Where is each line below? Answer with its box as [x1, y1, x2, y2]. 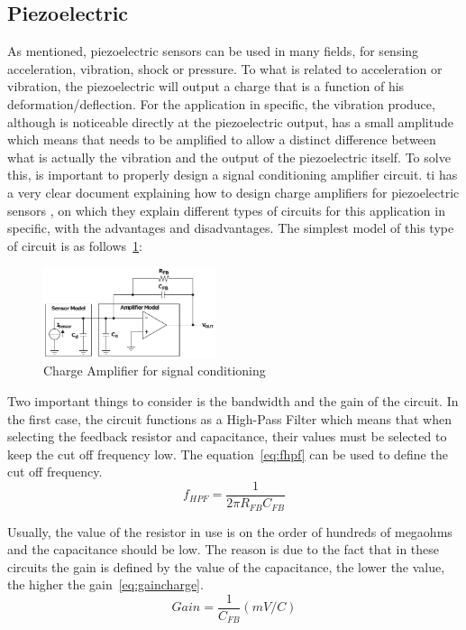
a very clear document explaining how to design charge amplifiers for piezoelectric [7, 182, 460, 201]
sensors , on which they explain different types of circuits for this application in [7, 200, 445, 219]
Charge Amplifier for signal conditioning [43, 361, 266, 380]
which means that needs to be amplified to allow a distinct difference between [7, 130, 436, 149]
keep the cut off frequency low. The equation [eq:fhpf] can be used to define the [7, 444, 448, 463]
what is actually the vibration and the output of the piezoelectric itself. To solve [7, 147, 451, 166]
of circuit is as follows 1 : [7, 236, 142, 255]
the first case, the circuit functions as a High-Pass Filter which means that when [7, 409, 452, 428]
